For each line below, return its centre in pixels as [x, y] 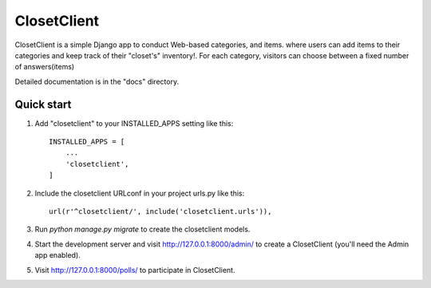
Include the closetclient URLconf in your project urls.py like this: [140, 193]
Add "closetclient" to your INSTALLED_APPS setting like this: [134, 123]
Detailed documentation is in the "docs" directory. [97, 81]
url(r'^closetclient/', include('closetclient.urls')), [160, 211]
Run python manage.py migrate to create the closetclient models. [142, 229]
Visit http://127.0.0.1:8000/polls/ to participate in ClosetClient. [135, 270]
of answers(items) [45, 67]
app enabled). [58, 255]
